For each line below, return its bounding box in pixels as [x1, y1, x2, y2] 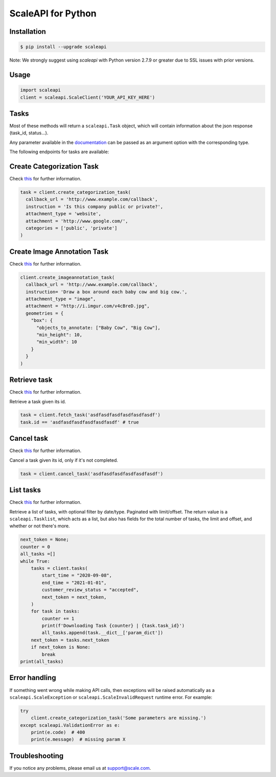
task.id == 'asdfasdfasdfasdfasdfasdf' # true [20, 419, 139, 425]
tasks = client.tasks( [31, 565, 88, 571]
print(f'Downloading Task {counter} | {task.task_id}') [41, 623, 185, 629]
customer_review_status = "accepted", [41, 587, 139, 593]
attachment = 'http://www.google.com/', [26, 218, 128, 224]
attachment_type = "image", [26, 296, 96, 302]
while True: [20, 558, 51, 564]
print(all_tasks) [20, 659, 64, 665]
